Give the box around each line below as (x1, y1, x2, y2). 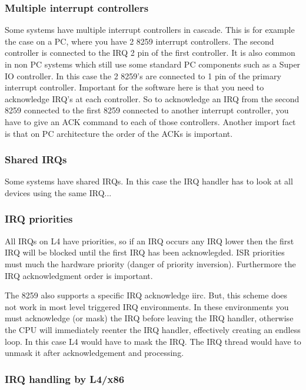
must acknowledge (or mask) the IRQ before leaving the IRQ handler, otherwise (5, 312, 294, 324)
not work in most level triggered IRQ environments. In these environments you (5, 300, 289, 312)
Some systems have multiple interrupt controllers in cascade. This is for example (5, 23, 295, 36)
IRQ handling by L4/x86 (5, 371, 125, 386)
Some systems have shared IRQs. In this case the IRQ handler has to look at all (5, 175, 293, 187)
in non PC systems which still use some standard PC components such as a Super (5, 58, 301, 70)
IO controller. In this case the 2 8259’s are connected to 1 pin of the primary (5, 69, 281, 82)
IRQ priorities (5, 211, 73, 226)
